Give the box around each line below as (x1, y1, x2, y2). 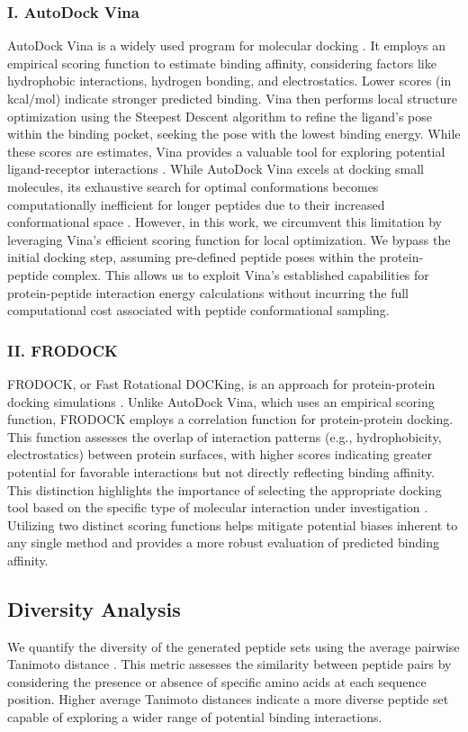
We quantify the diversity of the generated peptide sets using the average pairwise (7, 637, 460, 655)
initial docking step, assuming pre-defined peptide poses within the (7, 248, 376, 267)
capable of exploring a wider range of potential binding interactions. (7, 708, 382, 727)
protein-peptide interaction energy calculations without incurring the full (7, 283, 409, 302)
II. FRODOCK (7, 339, 118, 361)
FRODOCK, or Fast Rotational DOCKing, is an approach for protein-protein (7, 374, 436, 393)
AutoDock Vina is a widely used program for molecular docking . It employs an (7, 36, 446, 55)
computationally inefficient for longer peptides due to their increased (7, 194, 385, 213)
